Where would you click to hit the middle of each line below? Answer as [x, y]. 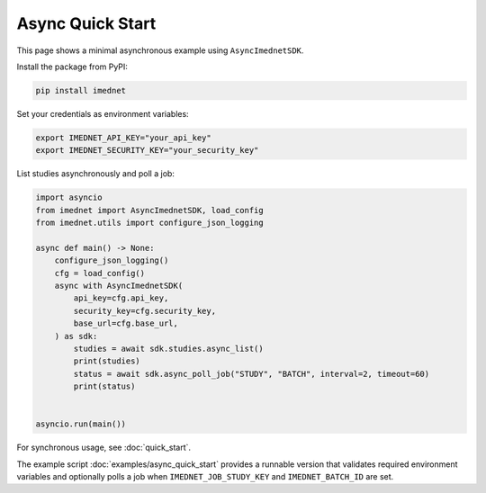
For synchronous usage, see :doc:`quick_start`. [104, 448]
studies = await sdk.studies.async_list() [169, 348]
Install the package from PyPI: [72, 67]
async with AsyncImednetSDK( [119, 285]
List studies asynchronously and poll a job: [96, 174]
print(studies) [107, 361]
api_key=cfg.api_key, [121, 298]
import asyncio [69, 197]
